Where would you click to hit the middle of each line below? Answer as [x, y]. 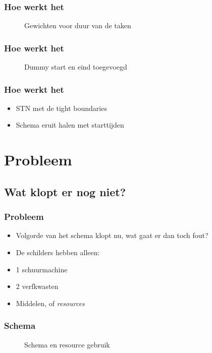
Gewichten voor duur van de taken [78, 25]
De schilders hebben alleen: [58, 252]
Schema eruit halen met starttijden [70, 125]
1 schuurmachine [42, 269]
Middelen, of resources [50, 303]
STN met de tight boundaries [61, 108]
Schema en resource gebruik [67, 344]
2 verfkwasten [37, 286]
